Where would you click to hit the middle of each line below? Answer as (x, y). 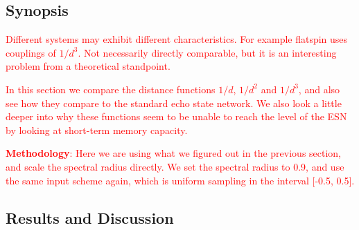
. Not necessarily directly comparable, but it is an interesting (207, 52)
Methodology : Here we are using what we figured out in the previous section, (174, 153)
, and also (319, 89)
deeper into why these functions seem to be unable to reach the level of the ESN (176, 116)
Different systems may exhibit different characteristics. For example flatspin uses (177, 39)
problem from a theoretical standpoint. (88, 66)
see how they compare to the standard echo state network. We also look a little (174, 103)
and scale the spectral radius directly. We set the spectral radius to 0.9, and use (175, 166)
